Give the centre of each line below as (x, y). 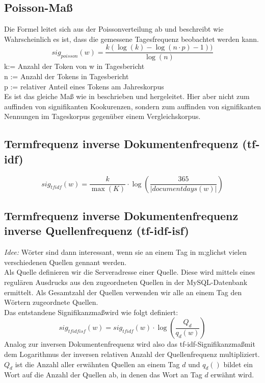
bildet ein (238, 364)
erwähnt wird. (232, 375)
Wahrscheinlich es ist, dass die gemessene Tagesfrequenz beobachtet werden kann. (132, 39)
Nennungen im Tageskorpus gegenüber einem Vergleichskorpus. (102, 116)
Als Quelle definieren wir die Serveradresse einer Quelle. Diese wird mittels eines (130, 272)
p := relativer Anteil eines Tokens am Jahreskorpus (84, 86)
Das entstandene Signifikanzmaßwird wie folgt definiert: (91, 312)
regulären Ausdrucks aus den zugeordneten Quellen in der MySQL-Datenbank (126, 282)
